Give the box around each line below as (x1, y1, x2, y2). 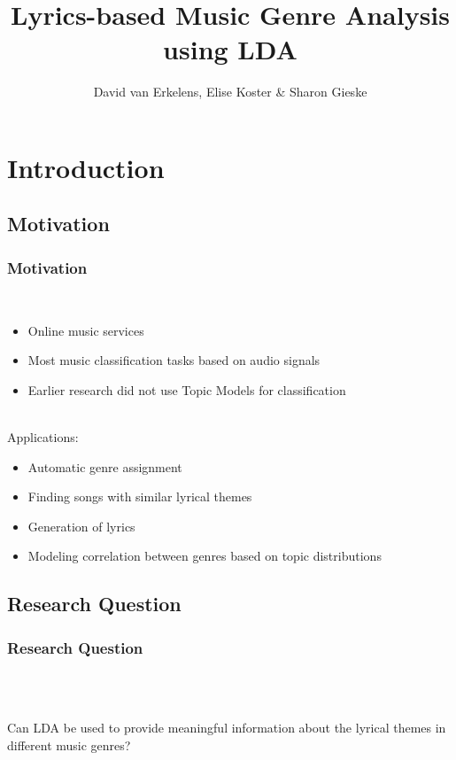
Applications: (7, 428, 79, 446)
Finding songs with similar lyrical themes (27, 487, 252, 506)
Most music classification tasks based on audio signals (27, 351, 321, 369)
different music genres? (7, 735, 131, 754)
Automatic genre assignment (27, 457, 182, 476)
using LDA (163, 31, 298, 67)
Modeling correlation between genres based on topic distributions (27, 547, 382, 565)
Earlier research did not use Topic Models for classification (27, 380, 346, 399)
